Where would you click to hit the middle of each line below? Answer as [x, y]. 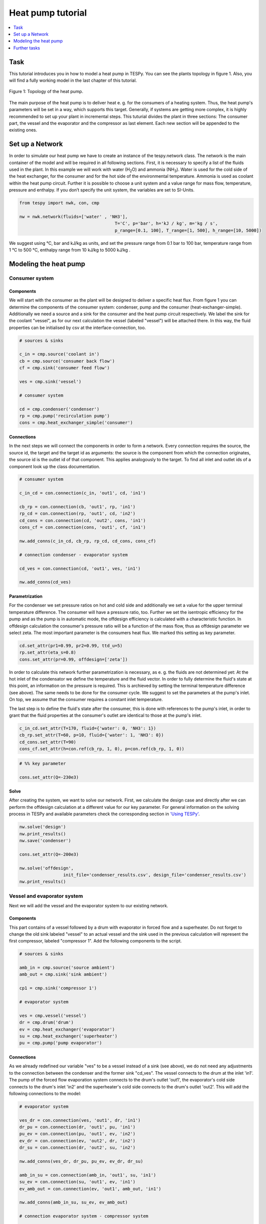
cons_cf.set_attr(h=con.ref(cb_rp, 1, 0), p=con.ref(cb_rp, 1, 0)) [102, 749]
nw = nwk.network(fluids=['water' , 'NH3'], [74, 216]
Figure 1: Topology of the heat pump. [46, 92]
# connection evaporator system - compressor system [84, 1216]
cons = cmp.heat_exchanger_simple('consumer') [76, 423]
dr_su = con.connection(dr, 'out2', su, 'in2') [77, 1148]
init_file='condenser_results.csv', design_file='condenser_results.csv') [155, 875]
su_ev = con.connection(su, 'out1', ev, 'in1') [77, 1182]
